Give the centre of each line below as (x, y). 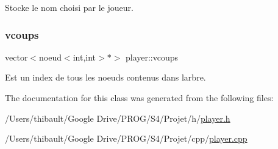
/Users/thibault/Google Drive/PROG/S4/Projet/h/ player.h (118, 118)
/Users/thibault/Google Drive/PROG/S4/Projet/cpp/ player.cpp (126, 138)
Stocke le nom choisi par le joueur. (69, 7)
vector (16, 57)
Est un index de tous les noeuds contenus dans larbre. (105, 77)
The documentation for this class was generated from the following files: (139, 98)
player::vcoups (152, 57)
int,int (84, 57)
